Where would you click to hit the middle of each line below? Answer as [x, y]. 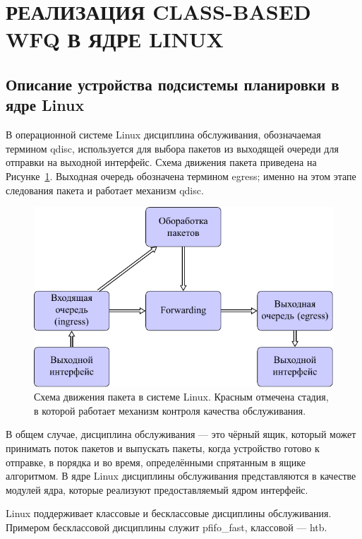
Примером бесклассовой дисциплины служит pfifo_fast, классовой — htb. [167, 527]
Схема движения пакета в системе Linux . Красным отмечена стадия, [181, 397]
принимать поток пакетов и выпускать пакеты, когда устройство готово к [163, 448]
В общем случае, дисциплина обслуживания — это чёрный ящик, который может [181, 434]
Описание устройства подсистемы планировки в [173, 84]
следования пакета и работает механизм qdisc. [105, 190]
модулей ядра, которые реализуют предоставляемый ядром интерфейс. [157, 489]
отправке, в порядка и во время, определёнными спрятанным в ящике [156, 462]
